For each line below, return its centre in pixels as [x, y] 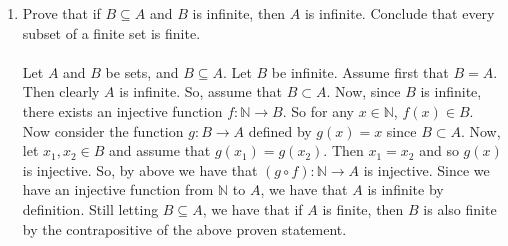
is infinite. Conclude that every [399, 13]
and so [439, 150]
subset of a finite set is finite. [111, 32]
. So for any [318, 110]
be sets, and [142, 71]
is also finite [460, 208]
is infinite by [405, 189]
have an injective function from [118, 189]
